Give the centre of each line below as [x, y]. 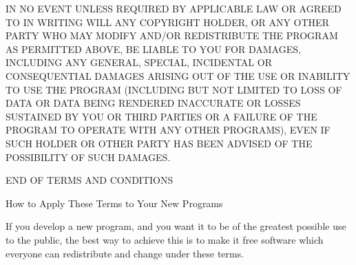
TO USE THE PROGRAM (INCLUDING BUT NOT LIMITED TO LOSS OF [174, 89]
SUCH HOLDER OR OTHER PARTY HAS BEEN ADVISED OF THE [159, 143]
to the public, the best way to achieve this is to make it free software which [165, 239]
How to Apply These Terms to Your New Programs [114, 203]
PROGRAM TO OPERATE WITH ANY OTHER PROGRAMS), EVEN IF [168, 130]
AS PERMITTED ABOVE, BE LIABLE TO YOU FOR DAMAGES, [153, 49]
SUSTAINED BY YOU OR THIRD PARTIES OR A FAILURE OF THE [161, 116]
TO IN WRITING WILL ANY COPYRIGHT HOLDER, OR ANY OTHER [167, 22]
